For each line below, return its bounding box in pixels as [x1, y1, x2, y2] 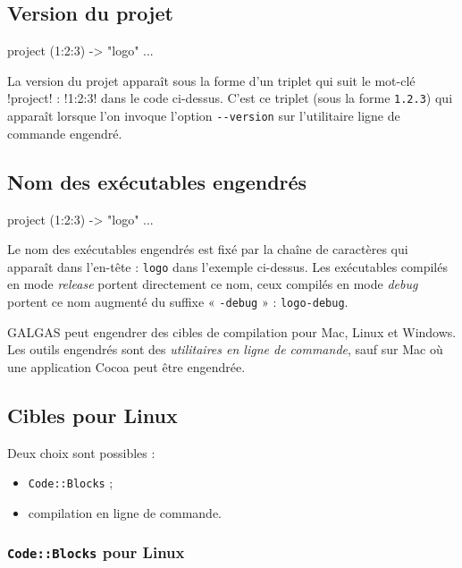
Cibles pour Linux [7, 401, 178, 428]
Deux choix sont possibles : [7, 443, 155, 462]
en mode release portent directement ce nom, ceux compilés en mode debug [7, 275, 418, 293]
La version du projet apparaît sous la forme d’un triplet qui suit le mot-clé [7, 71, 416, 89]
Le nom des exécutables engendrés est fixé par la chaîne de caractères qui [7, 240, 408, 259]
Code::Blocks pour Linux [7, 541, 185, 564]
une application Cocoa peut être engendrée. [7, 357, 246, 376]
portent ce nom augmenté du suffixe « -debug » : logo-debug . [7, 292, 349, 310]
